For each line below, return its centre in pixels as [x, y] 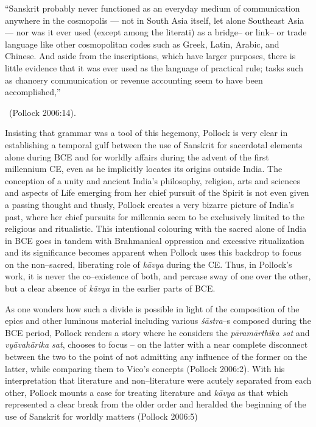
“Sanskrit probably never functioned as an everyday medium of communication [153, 8]
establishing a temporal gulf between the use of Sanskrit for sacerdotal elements [154, 144]
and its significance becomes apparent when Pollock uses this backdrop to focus [153, 252]
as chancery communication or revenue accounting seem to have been [134, 80]
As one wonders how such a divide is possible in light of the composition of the [152, 308]
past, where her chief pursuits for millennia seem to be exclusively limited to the [155, 216]
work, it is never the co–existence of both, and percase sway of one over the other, [158, 276]
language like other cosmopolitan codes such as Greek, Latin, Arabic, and [142, 44]
